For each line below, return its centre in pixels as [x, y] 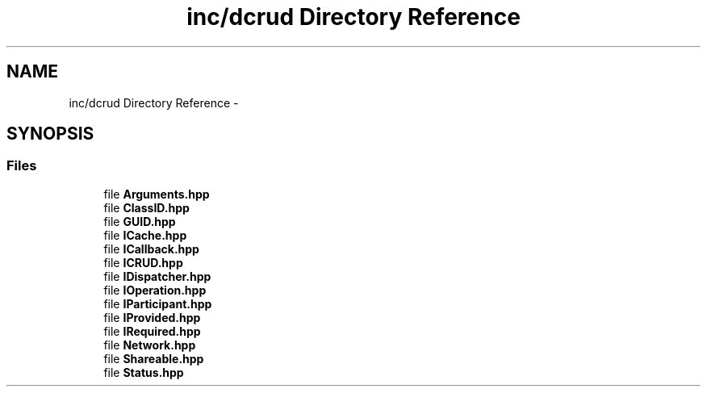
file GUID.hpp [140, 221]
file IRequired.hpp [152, 331]
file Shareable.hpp [154, 358]
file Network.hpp [150, 345]
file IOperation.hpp [155, 290]
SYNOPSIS [50, 134]
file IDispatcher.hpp [157, 276]
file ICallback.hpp [151, 249]
